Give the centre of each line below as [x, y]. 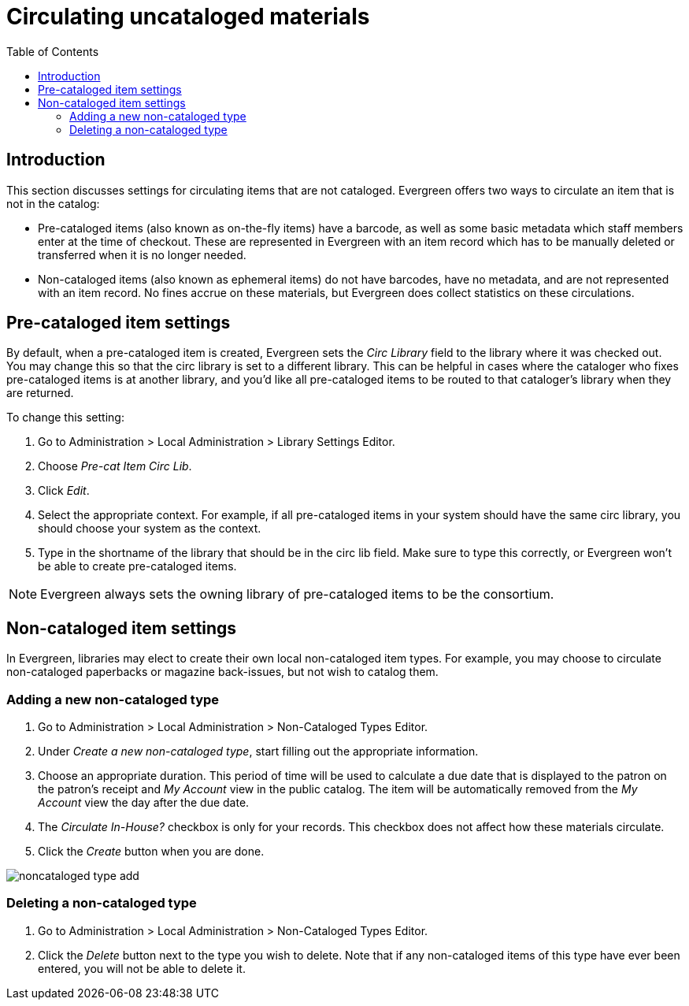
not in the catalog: [53, 203]
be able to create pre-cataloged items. [137, 566]
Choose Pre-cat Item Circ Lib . [115, 466]
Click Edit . [64, 491]
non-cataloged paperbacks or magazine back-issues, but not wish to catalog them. [222, 672]
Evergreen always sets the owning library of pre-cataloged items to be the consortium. [297, 594]
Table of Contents [53, 51]
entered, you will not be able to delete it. [142, 968]
